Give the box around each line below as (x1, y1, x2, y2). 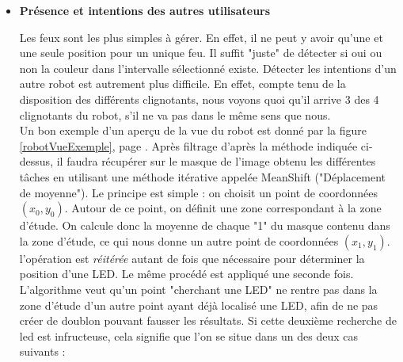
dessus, (19, 153, 54, 170)
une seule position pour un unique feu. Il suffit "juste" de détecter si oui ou (19, 44, 382, 61)
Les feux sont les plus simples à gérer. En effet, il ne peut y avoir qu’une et (19, 29, 383, 45)
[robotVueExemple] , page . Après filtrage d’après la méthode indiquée (19, 137, 358, 154)
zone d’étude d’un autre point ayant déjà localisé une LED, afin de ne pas (19, 296, 378, 313)
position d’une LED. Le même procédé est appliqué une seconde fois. (19, 265, 354, 282)
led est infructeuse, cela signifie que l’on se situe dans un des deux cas (19, 327, 359, 344)
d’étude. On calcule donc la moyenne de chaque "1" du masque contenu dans (19, 217, 390, 234)
